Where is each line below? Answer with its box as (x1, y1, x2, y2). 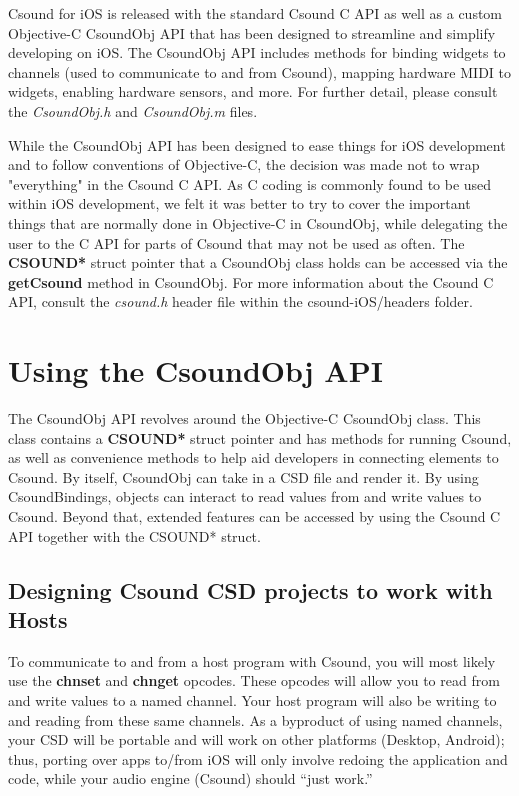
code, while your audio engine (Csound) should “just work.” (8, 768, 373, 789)
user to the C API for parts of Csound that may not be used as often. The (8, 232, 465, 253)
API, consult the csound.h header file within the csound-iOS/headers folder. (8, 291, 473, 312)
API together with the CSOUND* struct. (8, 525, 261, 546)
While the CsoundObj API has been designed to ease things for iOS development (8, 134, 506, 155)
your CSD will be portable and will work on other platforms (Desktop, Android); (8, 729, 505, 750)
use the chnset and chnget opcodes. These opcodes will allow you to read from (8, 670, 500, 691)
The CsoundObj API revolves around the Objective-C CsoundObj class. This (8, 408, 481, 429)
